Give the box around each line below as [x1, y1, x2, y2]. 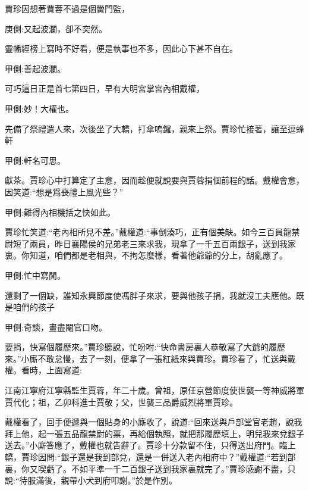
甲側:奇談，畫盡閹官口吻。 [5, 320, 107, 333]
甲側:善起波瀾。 [5, 62, 65, 74]
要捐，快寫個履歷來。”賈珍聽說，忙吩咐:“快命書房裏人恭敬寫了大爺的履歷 [5, 341, 286, 353]
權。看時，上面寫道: [5, 364, 82, 376]
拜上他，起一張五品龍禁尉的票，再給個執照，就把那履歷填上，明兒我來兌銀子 [5, 427, 304, 439]
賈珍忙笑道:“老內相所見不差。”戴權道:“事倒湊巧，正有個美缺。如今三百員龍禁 [5, 226, 300, 238]
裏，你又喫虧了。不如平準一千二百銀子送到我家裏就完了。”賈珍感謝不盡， [5, 462, 288, 475]
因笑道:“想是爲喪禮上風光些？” [5, 185, 124, 198]
